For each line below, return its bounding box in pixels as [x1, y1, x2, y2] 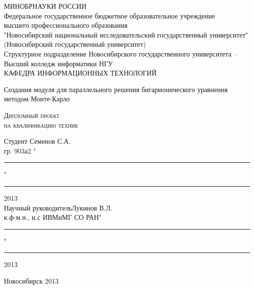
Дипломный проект [4, 110, 60, 120]
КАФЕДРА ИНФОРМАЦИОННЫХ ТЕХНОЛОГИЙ [4, 68, 157, 78]
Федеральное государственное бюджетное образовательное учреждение [4, 10, 215, 20]
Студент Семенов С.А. [4, 136, 71, 146]
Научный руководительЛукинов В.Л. [4, 202, 112, 212]
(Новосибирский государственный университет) [4, 39, 146, 49]
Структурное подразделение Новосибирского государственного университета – [4, 48, 237, 58]
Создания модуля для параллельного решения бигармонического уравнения [4, 84, 228, 94]
